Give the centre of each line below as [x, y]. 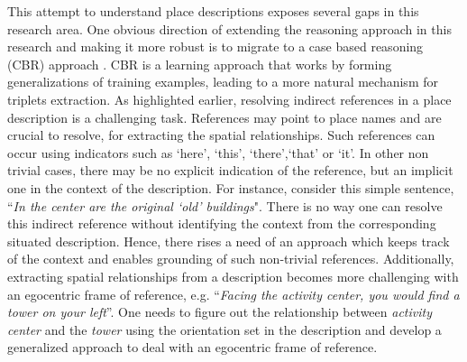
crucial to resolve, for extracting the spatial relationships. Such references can [221, 135]
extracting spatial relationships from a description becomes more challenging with [233, 276]
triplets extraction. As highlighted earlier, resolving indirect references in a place [229, 99]
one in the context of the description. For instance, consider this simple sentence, [231, 187]
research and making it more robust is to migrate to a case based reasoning [215, 46]
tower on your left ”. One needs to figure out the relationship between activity [220, 312]
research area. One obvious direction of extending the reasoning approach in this [229, 28]
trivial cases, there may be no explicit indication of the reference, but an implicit [230, 170]
